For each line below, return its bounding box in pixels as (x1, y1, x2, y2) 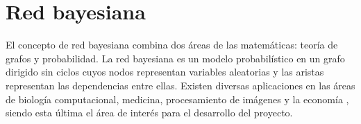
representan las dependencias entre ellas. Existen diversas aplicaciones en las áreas (6, 78, 355, 92)
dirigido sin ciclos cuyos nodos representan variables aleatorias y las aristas (6, 64, 324, 79)
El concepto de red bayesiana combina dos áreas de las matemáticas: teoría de (6, 37, 338, 52)
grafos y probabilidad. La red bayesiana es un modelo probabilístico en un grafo (6, 51, 345, 65)
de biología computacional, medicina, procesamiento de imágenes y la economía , (6, 91, 349, 106)
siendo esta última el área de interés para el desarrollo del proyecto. (6, 105, 293, 120)
